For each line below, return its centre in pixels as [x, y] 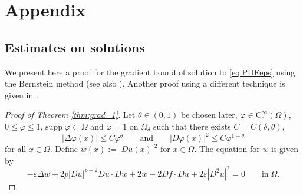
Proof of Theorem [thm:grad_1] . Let [70, 115]
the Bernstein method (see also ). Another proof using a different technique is [145, 83]
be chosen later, [209, 115]
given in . [22, 95]
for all [16, 149]
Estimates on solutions [75, 47]
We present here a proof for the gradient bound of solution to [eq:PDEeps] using [150, 72]
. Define [64, 149]
